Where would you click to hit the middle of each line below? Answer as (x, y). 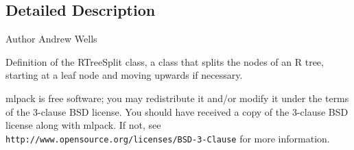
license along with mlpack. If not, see (83, 125)
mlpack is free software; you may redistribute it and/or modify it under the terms (177, 98)
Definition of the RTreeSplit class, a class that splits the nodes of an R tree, (165, 61)
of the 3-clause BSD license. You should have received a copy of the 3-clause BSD (177, 111)
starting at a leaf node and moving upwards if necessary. (124, 75)
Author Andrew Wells (51, 39)
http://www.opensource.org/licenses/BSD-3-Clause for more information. (168, 138)
